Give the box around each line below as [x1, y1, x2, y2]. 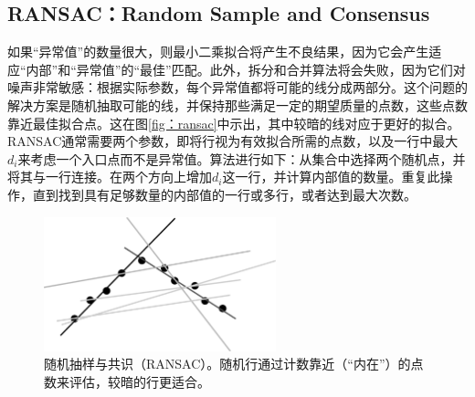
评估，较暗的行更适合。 [69, 372, 210, 392]
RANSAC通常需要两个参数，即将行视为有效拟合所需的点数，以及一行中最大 [7, 131, 459, 151]
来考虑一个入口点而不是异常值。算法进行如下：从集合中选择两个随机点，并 [17, 149, 466, 168]
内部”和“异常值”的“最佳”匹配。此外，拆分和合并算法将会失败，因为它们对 [26, 59, 466, 78]
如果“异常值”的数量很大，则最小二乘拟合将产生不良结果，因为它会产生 [7, 42, 429, 61]
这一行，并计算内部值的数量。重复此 [222, 167, 440, 186]
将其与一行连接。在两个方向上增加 [7, 167, 212, 186]
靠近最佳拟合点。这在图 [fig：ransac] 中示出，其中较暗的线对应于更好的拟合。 [7, 113, 460, 132]
